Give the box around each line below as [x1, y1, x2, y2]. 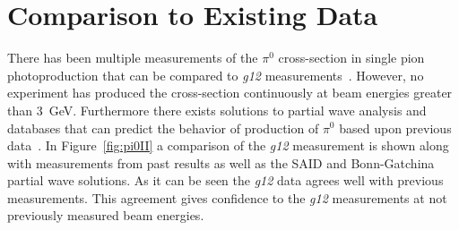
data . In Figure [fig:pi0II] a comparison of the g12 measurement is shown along [7, 136, 449, 155]
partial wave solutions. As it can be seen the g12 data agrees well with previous [7, 171, 444, 190]
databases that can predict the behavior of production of [7, 118, 319, 137]
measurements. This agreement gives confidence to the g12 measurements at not [7, 188, 447, 207]
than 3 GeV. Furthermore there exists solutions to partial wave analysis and [7, 100, 427, 119]
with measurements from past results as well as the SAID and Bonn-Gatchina [7, 153, 435, 172]
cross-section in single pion [278, 48, 425, 67]
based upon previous [339, 118, 452, 137]
